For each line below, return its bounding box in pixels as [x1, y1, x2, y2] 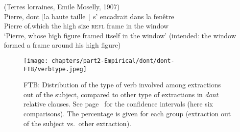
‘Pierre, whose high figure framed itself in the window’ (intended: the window [4, 30, 236, 40]
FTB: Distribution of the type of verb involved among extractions [24, 79, 221, 90]
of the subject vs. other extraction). [24, 118, 131, 128]
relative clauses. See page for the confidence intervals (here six [24, 99, 213, 109]
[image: [24, 57, 48, 64]
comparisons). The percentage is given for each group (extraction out [24, 108, 231, 119]
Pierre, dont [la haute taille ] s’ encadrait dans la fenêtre [4, 11, 174, 21]
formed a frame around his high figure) [4, 40, 121, 50]
